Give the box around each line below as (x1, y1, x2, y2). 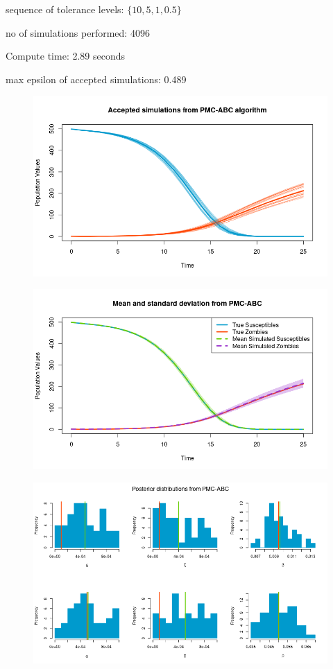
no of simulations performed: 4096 (6, 25, 150, 40)
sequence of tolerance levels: (6, 2, 124, 16)
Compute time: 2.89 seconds (6, 49, 126, 63)
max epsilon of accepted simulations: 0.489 (6, 71, 187, 86)
